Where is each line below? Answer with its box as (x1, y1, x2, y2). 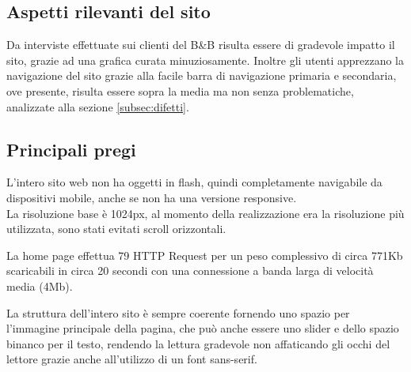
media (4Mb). (6, 277, 73, 294)
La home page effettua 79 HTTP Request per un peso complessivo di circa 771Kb (6, 246, 403, 263)
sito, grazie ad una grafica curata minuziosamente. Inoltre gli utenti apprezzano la (6, 51, 405, 68)
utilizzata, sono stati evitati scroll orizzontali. (6, 220, 226, 237)
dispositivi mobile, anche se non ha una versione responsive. (6, 189, 297, 205)
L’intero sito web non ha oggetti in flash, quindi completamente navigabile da (6, 174, 382, 190)
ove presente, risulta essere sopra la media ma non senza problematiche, (6, 82, 354, 99)
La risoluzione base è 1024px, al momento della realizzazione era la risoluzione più (6, 205, 405, 221)
